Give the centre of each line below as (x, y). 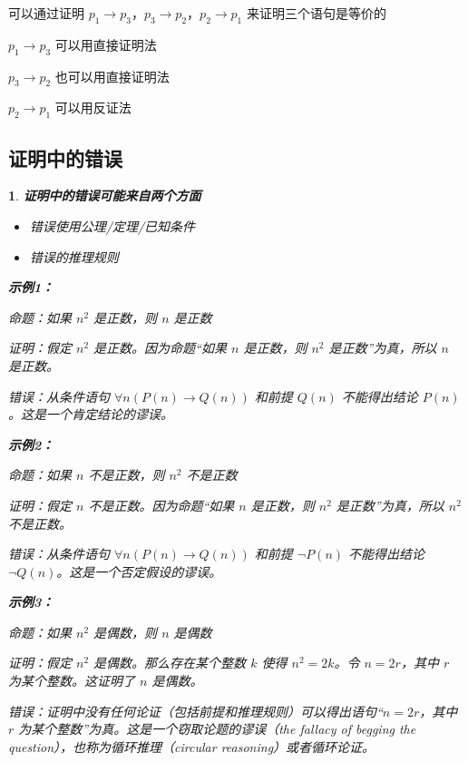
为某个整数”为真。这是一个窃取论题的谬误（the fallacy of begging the (217, 729)
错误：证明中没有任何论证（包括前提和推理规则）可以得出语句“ (195, 711)
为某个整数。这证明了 (72, 681)
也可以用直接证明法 (112, 76)
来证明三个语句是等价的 (316, 13)
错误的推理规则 (74, 256)
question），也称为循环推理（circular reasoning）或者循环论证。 (192, 746)
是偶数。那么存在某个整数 (170, 663)
